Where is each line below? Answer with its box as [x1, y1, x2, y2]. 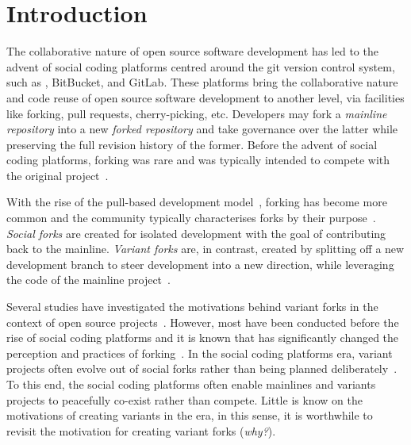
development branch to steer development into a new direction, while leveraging [6, 255, 394, 272]
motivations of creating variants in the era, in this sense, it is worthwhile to [6, 407, 373, 424]
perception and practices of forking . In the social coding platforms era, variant [6, 344, 393, 361]
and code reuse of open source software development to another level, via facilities [6, 89, 405, 105]
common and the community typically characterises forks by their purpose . [6, 209, 376, 226]
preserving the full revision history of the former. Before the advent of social [6, 136, 378, 152]
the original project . [6, 167, 109, 183]
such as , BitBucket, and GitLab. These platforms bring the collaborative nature [6, 74, 398, 90]
